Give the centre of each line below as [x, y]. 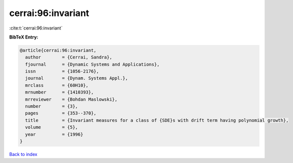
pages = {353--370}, [61, 113]
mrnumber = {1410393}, [59, 92]
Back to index [23, 154]
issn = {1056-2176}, [62, 71]
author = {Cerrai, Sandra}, [69, 57]
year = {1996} [54, 134]
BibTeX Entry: [24, 37]
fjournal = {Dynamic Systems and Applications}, [92, 64]
